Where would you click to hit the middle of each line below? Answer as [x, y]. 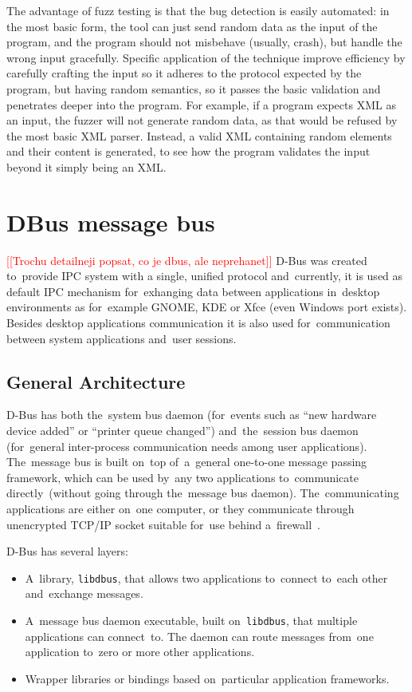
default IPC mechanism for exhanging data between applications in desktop [193, 291]
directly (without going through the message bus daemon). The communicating [203, 493]
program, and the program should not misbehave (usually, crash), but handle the [204, 42]
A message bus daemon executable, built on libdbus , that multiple [191, 621]
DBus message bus [111, 221]
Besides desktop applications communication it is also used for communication [198, 323]
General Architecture [96, 381]
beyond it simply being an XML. [86, 166]
